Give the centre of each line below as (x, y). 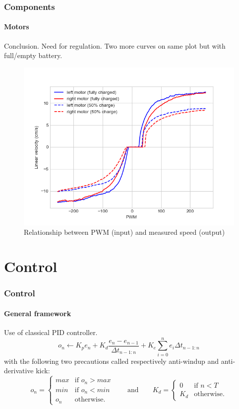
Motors (17, 27)
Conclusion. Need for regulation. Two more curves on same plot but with (115, 45)
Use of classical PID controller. (51, 332)
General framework (38, 313)
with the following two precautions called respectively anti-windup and (112, 361)
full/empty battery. (33, 55)
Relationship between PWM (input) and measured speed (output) (124, 232)
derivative (19, 371)
